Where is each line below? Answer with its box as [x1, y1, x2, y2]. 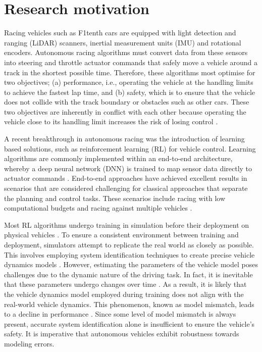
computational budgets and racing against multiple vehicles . [4, 203, 192, 213]
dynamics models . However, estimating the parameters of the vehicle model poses [4, 259, 258, 270]
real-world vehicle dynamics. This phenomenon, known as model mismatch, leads [4, 298, 254, 309]
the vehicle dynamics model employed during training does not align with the [4, 288, 244, 299]
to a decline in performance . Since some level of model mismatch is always [4, 309, 236, 319]
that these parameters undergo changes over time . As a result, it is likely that [4, 279, 247, 289]
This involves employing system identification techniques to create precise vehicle [4, 249, 255, 260]
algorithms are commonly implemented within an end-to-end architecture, [4, 153, 233, 164]
